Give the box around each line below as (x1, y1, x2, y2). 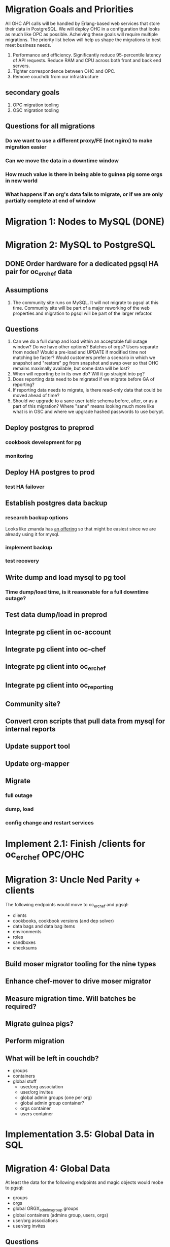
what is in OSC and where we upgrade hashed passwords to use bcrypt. (12, 408, 164, 415)
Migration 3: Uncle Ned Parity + (5, 874, 141, 885)
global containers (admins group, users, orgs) (12, 1212, 109, 1219)
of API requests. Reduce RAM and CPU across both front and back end (12, 57, 161, 63)
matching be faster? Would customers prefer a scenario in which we (12, 354, 156, 361)
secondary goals (5, 88, 60, 97)
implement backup (5, 544, 53, 551)
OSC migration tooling (12, 107, 59, 113)
